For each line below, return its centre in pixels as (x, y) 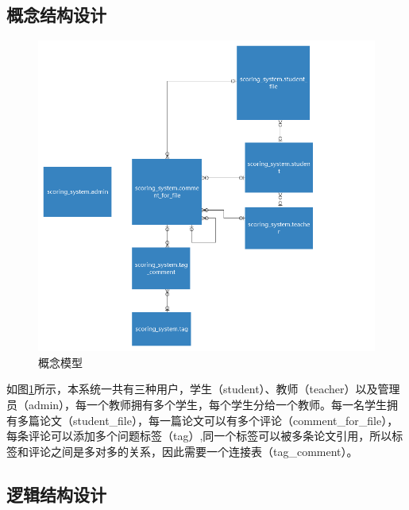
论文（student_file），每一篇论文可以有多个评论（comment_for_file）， (219, 420)
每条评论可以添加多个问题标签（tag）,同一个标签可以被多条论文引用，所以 (199, 436)
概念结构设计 (56, 15)
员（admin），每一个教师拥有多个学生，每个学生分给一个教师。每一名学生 (197, 404)
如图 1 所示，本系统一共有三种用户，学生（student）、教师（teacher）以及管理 (203, 389)
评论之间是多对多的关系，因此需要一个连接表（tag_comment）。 (193, 451)
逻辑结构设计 (56, 494)
